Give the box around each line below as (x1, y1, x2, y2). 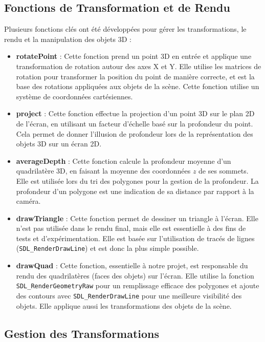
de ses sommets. (198, 165, 249, 176)
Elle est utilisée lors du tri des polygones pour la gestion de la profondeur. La (16, 175, 259, 186)
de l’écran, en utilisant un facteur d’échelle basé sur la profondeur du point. (16, 118, 253, 129)
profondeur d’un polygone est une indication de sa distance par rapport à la (16, 185, 254, 196)
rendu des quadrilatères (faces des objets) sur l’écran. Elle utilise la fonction (16, 270, 254, 281)
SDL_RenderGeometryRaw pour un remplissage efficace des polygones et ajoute (16, 280, 259, 291)
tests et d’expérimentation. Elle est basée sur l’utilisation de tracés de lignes (16, 232, 255, 243)
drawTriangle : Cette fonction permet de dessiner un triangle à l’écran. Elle (16, 212, 258, 223)
